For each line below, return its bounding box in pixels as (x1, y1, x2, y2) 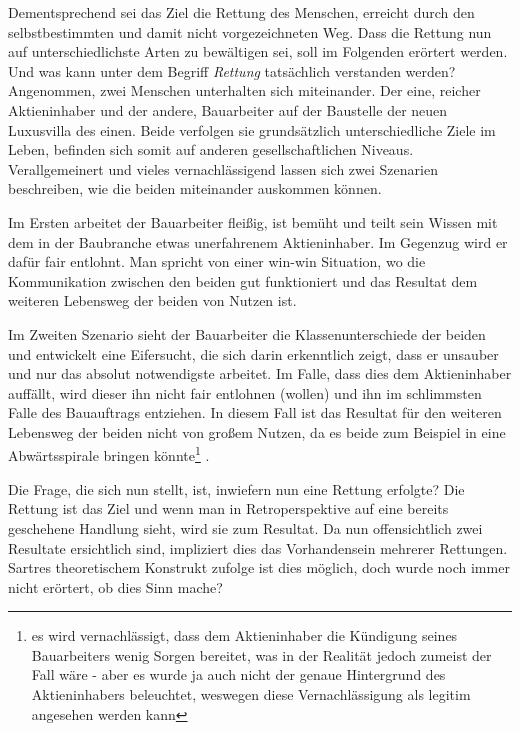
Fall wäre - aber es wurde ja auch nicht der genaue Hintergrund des (31, 664, 446, 685)
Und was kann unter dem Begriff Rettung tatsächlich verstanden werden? (8, 60, 456, 81)
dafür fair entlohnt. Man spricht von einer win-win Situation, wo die (8, 251, 426, 272)
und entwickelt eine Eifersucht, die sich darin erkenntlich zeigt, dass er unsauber (8, 343, 499, 364)
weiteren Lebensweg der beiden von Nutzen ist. (8, 290, 297, 311)
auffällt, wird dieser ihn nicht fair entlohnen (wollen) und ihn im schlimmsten (8, 382, 482, 403)
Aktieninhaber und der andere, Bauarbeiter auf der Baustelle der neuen (8, 99, 448, 120)
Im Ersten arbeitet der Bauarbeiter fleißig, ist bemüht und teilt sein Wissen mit (8, 211, 498, 232)
